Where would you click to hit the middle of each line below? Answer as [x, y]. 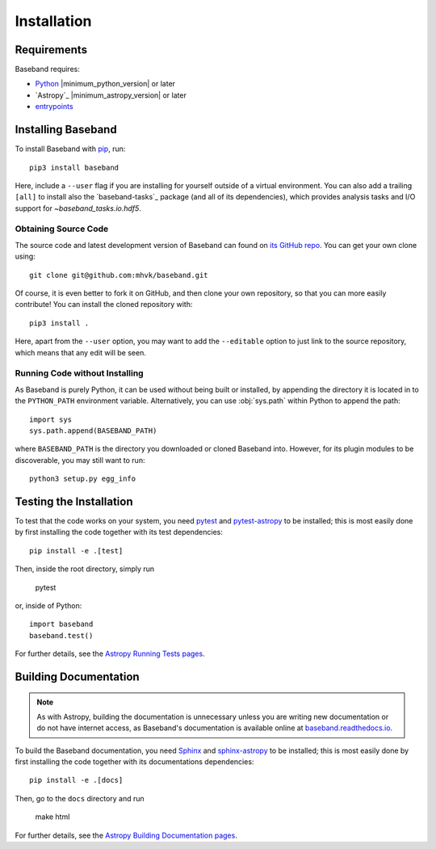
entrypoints [54, 107]
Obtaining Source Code [62, 229]
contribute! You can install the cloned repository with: [104, 305]
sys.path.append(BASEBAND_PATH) [93, 431]
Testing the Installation [74, 501]
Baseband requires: [47, 69]
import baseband [61, 624]
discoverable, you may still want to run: [80, 460]
